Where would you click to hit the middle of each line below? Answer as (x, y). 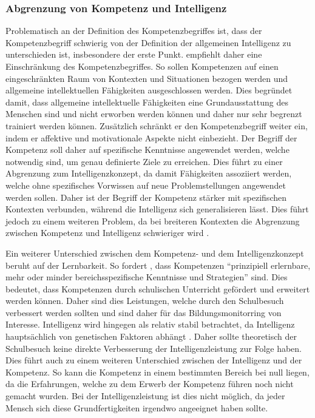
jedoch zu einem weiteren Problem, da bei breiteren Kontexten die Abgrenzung (153, 221)
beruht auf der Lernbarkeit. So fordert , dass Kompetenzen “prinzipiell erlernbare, (158, 265)
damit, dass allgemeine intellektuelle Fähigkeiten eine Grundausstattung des (147, 102)
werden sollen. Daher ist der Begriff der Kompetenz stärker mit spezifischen (146, 197)
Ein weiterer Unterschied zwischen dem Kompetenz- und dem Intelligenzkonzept (155, 253)
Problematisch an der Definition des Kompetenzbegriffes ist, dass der (134, 31)
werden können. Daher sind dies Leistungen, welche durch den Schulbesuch (145, 301)
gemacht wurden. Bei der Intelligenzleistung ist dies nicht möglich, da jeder (145, 396)
